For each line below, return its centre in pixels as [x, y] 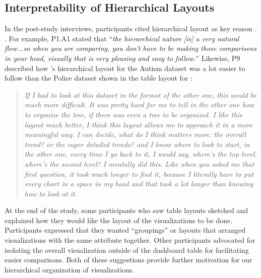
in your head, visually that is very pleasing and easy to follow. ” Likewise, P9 [122, 58]
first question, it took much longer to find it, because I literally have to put [139, 173]
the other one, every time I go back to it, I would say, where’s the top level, [141, 154]
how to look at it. [51, 193]
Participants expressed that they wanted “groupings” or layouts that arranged [125, 230]
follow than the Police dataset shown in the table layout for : [99, 78]
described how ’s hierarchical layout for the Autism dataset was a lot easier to [125, 68]
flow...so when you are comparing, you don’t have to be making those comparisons [131, 48]
